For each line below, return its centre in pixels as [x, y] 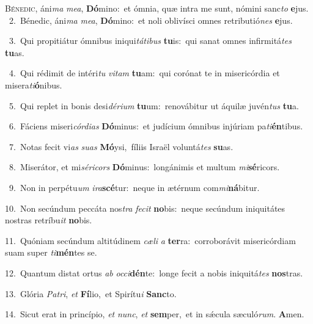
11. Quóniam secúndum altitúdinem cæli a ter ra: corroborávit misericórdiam [150, 240]
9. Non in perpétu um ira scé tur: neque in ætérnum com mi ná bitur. [134, 187]
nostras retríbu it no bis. [49, 220]
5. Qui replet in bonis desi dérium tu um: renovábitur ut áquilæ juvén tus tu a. [154, 105]
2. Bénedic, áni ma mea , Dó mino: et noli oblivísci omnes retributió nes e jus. [151, 20]
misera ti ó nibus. [34, 85]
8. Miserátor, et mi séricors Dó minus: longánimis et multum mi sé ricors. [144, 167]
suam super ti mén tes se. [51, 252]
